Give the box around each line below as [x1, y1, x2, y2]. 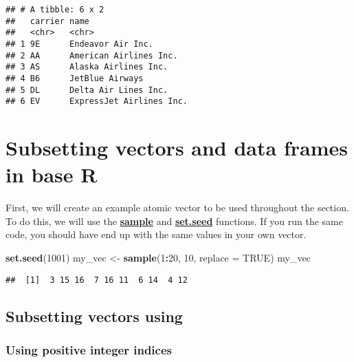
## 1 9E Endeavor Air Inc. [5, 39, 153, 49]
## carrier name [5, 16, 89, 26]
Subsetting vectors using [5, 305, 183, 326]
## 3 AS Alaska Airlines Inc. [5, 62, 168, 72]
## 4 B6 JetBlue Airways [5, 73, 144, 83]
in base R [5, 160, 98, 189]
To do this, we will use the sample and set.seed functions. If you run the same [5, 213, 343, 228]
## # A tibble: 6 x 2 [5, 5, 104, 14]
